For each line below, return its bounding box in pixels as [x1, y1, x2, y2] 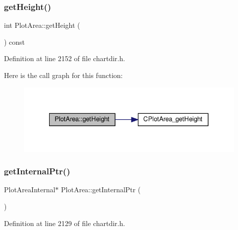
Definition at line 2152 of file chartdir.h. [4, 53, 125, 64]
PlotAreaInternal [4, 184, 56, 195]
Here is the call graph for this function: [4, 70, 123, 80]
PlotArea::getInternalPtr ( [61, 184, 141, 195]
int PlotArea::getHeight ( [4, 20, 80, 30]
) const [4, 36, 25, 47]
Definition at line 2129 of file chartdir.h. [4, 218, 125, 228]
